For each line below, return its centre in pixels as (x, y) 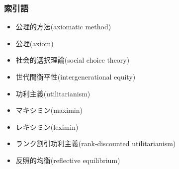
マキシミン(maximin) (49, 110)
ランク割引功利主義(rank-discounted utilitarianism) (96, 143)
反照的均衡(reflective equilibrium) (68, 160)
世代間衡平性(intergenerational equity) (76, 77)
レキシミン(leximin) (47, 127)
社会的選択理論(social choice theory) (73, 60)
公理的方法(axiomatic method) (63, 27)
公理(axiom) (35, 43)
